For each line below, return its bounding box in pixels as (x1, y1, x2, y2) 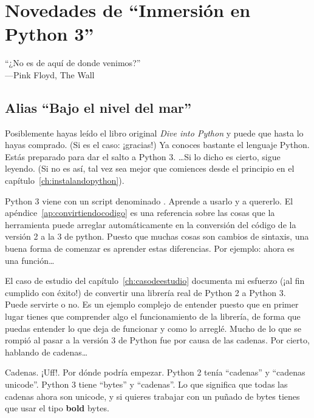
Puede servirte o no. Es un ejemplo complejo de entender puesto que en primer (5, 298, 299, 311)
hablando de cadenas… (5, 345, 88, 358)
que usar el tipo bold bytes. (5, 402, 109, 414)
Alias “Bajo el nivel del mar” (5, 98, 191, 116)
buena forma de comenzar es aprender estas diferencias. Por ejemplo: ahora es (5, 242, 295, 255)
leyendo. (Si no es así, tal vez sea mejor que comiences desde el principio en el (5, 162, 295, 175)
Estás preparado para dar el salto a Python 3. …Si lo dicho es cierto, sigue (5, 150, 281, 163)
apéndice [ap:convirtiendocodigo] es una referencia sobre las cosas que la (5, 206, 275, 219)
